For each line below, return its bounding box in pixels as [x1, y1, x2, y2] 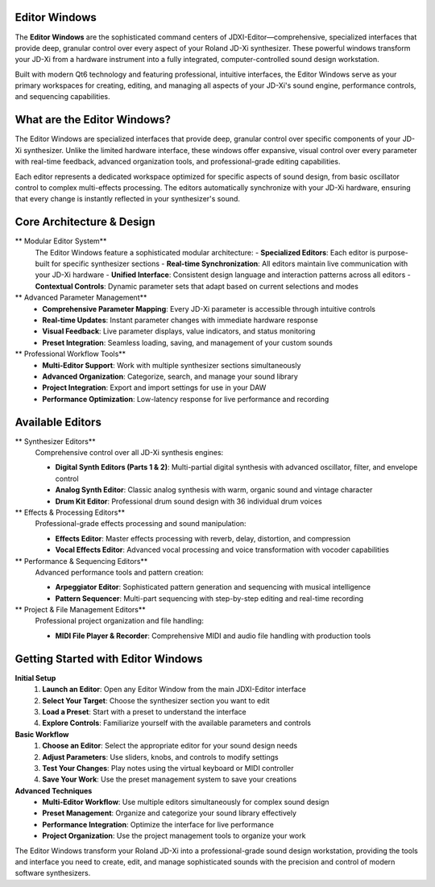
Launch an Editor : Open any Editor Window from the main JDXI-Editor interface [42, 685, 306, 694]
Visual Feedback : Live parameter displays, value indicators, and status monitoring [42, 326, 316, 336]
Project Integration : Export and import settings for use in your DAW [42, 383, 267, 392]
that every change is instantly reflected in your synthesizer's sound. [14, 194, 241, 204]
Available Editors [14, 415, 102, 429]
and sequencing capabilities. [14, 92, 110, 102]
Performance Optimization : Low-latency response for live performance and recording [42, 394, 329, 404]
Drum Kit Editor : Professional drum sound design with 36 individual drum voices [55, 496, 322, 506]
